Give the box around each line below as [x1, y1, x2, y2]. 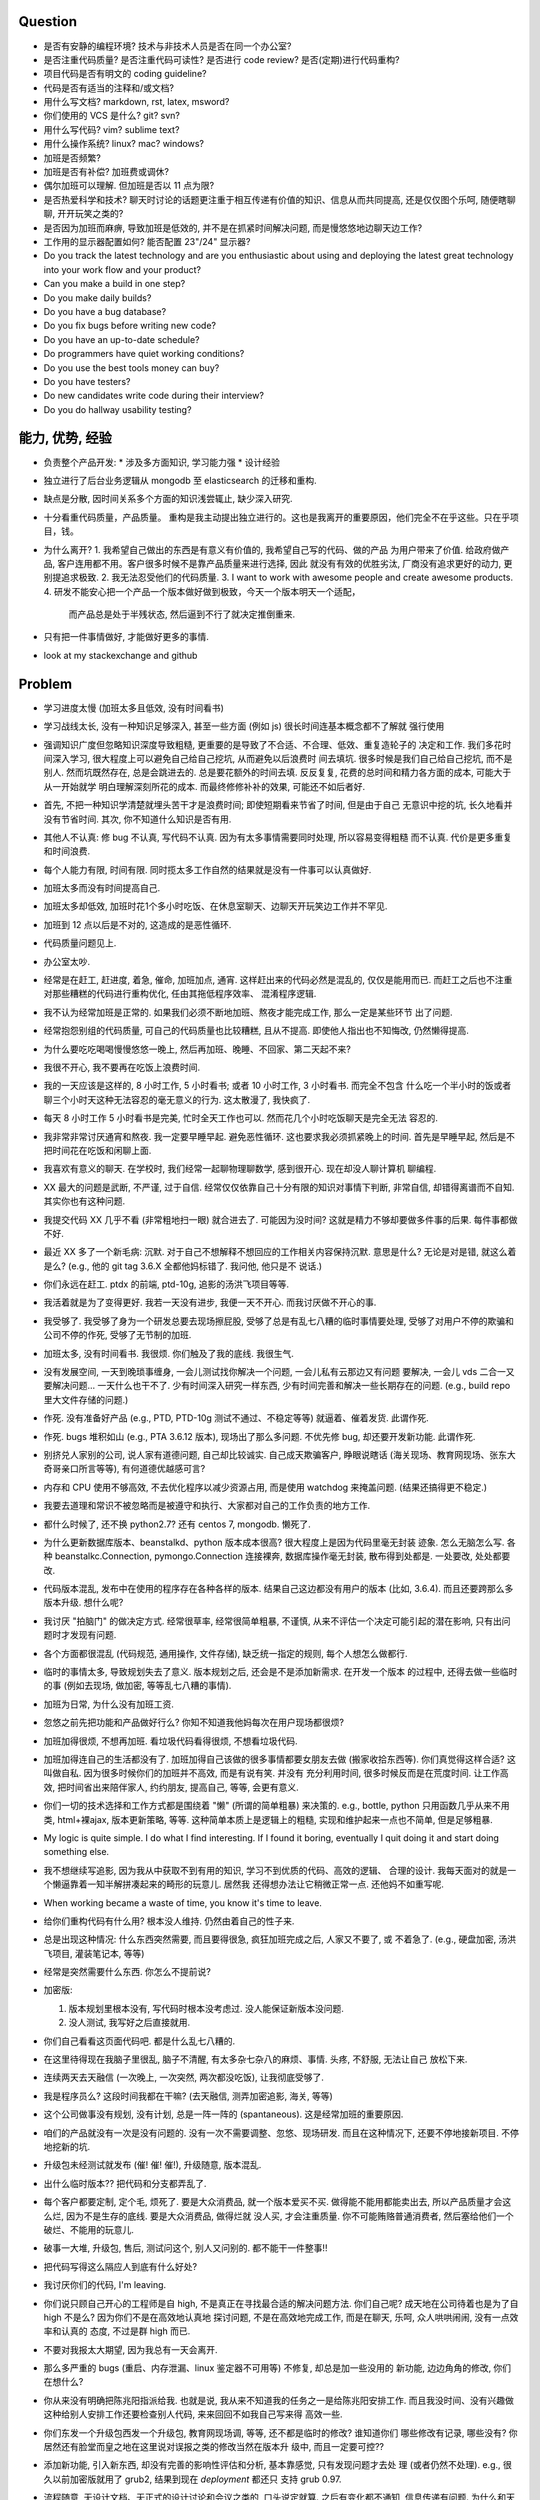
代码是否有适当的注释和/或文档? [43, 81, 175, 94]
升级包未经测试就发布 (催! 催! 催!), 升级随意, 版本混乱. [43, 2159, 262, 2171]
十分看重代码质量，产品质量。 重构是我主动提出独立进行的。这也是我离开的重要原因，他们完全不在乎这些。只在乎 [43, 511, 510, 523]
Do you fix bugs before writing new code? [43, 320, 217, 332]
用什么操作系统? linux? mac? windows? [43, 138, 205, 150]
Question [18, 13, 77, 30]
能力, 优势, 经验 [18, 430, 112, 447]
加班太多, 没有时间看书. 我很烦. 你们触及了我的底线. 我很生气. [43, 1347, 294, 1359]
